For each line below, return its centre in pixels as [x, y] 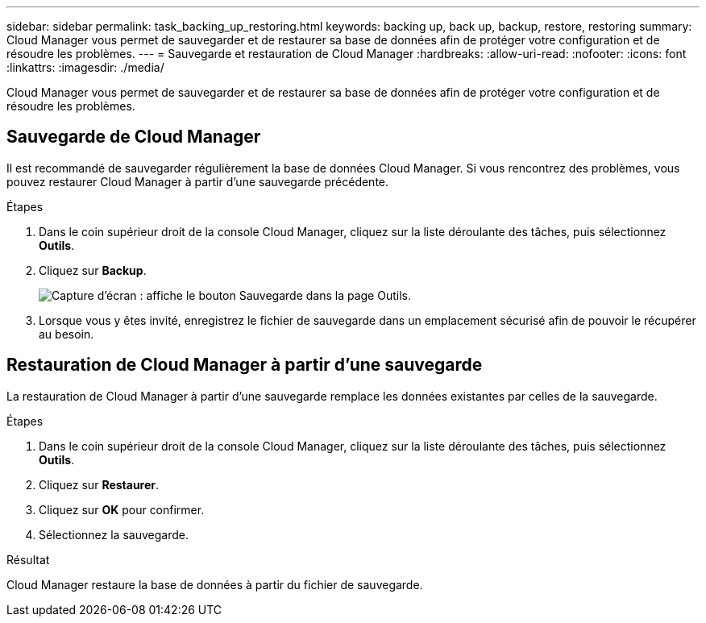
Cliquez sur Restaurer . [99, 484]
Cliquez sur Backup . [93, 270]
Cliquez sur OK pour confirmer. [122, 509]
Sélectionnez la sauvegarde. [114, 534]
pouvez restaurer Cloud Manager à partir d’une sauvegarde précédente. [198, 181]
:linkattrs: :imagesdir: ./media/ [85, 67]
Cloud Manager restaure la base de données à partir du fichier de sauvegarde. [215, 584]
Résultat [28, 559]
